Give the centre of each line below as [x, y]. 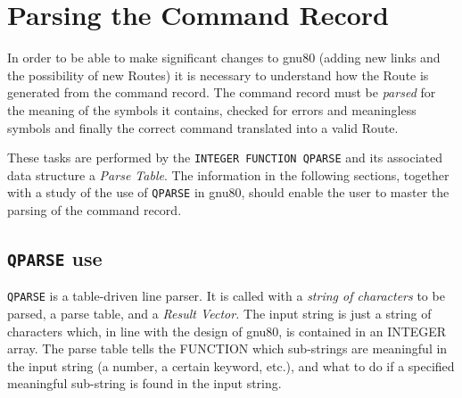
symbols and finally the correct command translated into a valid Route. [203, 127]
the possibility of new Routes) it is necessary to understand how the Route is [218, 75]
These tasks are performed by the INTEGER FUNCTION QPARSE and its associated [225, 158]
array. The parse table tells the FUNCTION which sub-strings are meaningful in [227, 348]
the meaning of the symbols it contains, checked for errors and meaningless [212, 109]
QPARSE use [55, 257]
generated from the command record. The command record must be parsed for [222, 92]
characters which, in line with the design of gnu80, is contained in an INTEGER [227, 331]
